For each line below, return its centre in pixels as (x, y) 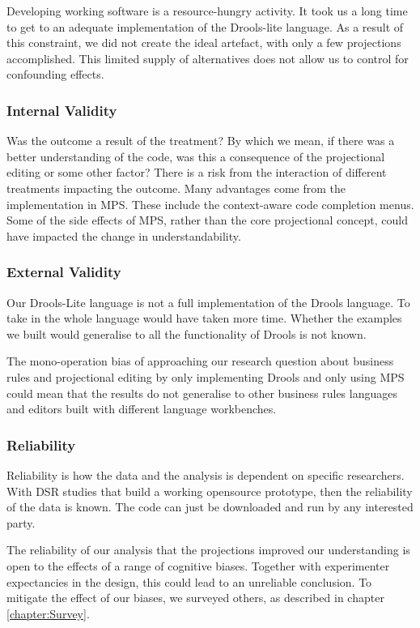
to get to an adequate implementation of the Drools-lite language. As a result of (205, 26)
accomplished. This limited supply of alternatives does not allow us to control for (208, 58)
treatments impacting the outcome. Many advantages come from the (176, 188)
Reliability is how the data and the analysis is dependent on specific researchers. (206, 474)
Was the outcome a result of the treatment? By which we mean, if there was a (201, 141)
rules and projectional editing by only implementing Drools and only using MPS (206, 376)
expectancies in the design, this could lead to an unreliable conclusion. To (189, 581)
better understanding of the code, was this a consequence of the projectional (196, 156)
